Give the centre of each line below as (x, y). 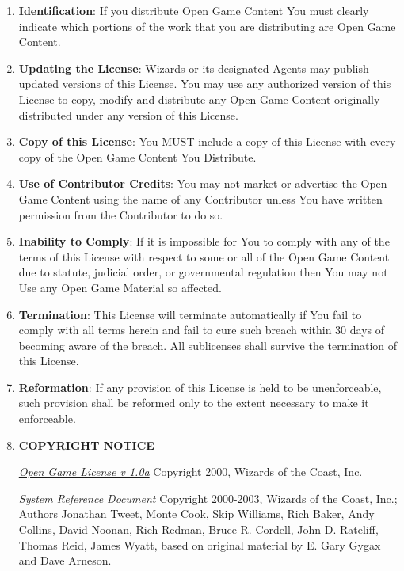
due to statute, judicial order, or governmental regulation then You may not (203, 272)
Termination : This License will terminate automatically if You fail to (190, 314)
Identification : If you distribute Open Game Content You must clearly (194, 10)
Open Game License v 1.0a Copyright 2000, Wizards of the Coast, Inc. (191, 472)
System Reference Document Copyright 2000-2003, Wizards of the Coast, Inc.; (208, 498)
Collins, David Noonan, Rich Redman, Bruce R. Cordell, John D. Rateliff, (198, 529)
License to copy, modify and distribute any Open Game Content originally (199, 99)
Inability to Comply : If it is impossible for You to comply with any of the (204, 241)
